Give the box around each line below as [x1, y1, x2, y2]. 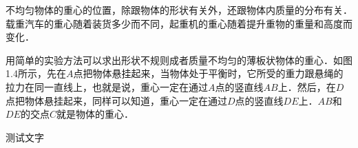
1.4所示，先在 [6, 66, 66, 81]
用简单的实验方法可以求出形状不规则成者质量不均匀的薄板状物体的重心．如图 [6, 52, 352, 67]
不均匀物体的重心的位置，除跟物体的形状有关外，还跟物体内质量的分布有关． [6, 3, 352, 17]
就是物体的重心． [56, 107, 134, 121]
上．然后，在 [277, 79, 336, 94]
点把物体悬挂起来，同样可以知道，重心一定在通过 [6, 93, 227, 107]
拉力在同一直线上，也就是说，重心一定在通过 [6, 79, 208, 94]
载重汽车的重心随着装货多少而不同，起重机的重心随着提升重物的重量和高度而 [6, 16, 352, 30]
